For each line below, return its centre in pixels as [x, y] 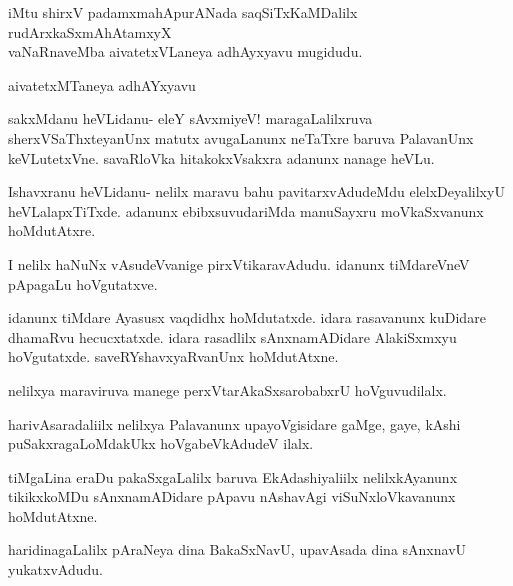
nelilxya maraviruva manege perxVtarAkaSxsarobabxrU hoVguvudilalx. [227, 389]
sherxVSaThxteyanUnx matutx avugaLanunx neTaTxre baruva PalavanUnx [241, 137]
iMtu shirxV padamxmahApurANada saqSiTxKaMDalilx [183, 12]
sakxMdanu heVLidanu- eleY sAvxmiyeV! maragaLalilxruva [190, 118]
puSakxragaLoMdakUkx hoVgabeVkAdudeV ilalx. [161, 443]
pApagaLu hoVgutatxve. [83, 283]
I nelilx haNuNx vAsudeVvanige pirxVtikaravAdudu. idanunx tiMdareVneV [239, 263]
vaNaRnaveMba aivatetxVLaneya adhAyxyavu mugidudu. [185, 51]
